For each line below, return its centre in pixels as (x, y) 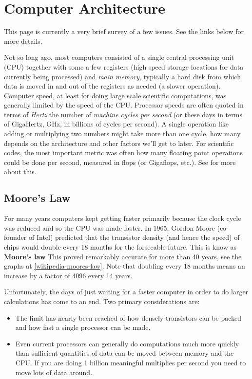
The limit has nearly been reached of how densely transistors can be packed (128, 317)
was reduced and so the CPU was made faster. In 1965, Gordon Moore (109, 227)
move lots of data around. (54, 372)
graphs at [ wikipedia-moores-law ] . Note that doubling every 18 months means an (125, 266)
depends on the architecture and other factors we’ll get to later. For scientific (119, 143)
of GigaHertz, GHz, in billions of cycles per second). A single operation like (116, 124)
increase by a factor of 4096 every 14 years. (68, 275)
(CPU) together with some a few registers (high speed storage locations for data (124, 66)
